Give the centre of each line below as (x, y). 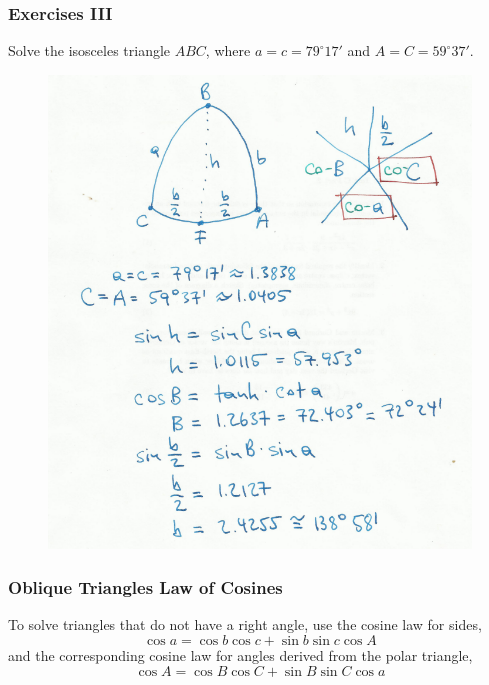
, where (228, 50)
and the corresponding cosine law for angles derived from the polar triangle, (240, 655)
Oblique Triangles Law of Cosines (145, 587)
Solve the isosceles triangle (89, 50)
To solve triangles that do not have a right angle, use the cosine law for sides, (245, 624)
